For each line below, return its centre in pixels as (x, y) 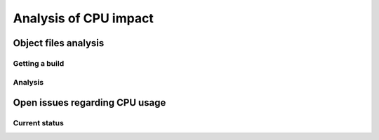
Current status (39, 123)
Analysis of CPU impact (83, 18)
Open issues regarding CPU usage (89, 103)
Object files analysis (59, 43)
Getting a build (39, 63)
